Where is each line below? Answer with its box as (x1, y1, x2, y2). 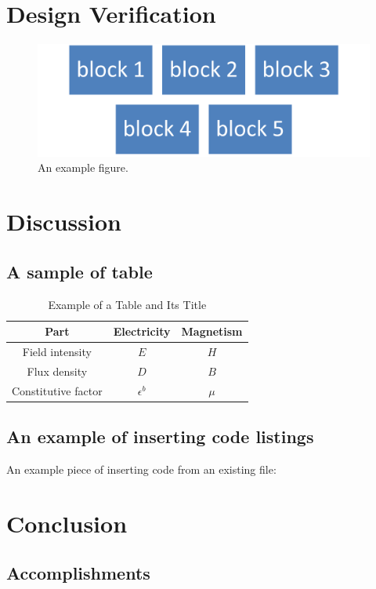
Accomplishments (6, 561, 150, 585)
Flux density (27, 362, 88, 379)
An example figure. (38, 159, 128, 176)
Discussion (6, 205, 121, 238)
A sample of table (6, 259, 153, 283)
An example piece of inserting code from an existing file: (6, 460, 277, 477)
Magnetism (181, 323, 243, 340)
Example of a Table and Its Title (48, 296, 207, 312)
